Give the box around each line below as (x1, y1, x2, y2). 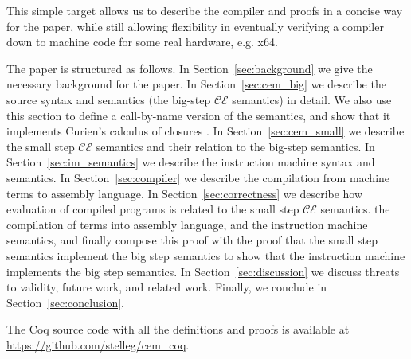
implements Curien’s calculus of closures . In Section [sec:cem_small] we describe (6, 123, 405, 139)
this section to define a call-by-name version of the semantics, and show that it (6, 107, 391, 123)
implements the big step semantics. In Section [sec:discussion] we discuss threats (6, 263, 400, 279)
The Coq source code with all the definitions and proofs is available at (6, 321, 350, 338)
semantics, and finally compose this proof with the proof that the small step (6, 232, 378, 248)
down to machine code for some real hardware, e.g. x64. (6, 33, 278, 50)
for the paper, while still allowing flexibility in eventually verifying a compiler (6, 18, 384, 34)
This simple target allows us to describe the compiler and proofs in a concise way (6, 2, 403, 18)
